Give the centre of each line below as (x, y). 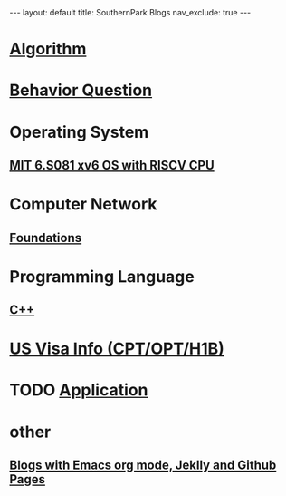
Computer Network (83, 204)
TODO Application (79, 390)
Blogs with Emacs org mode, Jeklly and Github (143, 466)
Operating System (79, 132)
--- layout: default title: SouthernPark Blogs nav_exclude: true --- (130, 12)
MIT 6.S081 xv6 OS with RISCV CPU (112, 165)
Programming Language (102, 276)
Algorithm (48, 49)
